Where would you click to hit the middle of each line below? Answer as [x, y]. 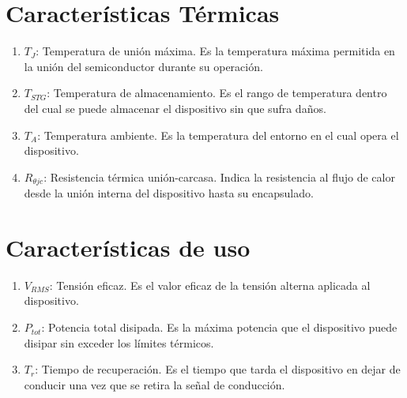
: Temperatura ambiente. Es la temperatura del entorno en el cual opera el [218, 135]
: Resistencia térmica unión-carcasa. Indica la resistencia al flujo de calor [219, 176]
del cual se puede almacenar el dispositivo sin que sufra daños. [175, 108]
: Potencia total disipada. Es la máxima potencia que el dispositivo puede [219, 327]
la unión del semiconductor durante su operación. [143, 66]
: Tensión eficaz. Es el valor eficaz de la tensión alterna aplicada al [210, 285]
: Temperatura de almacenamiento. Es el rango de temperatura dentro [217, 93]
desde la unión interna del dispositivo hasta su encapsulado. [169, 193]
